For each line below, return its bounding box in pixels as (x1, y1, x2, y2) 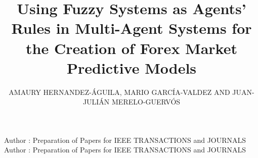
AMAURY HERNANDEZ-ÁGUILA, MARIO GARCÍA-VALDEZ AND (9, 86, 230, 97)
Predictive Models (66, 57, 197, 78)
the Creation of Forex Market (26, 37, 237, 58)
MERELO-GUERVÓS (112, 96, 181, 107)
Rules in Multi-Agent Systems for (11, 18, 252, 38)
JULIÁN (82, 96, 110, 107)
